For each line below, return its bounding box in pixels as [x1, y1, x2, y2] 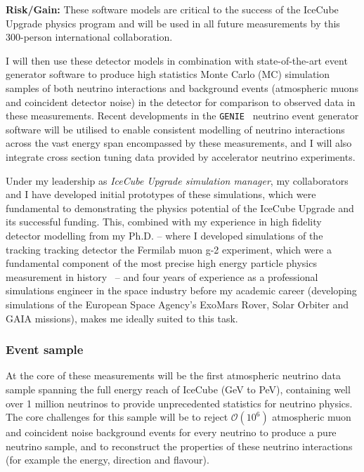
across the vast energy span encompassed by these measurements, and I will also [6, 136, 352, 150]
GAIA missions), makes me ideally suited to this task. [6, 310, 238, 325]
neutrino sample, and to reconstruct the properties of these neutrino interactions [6, 438, 353, 453]
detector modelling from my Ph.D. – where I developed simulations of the [6, 228, 323, 242]
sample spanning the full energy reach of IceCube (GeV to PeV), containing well [6, 381, 351, 396]
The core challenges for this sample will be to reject [6, 409, 228, 424]
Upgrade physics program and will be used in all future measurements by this [6, 15, 340, 30]
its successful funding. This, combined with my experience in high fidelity [6, 214, 322, 229]
